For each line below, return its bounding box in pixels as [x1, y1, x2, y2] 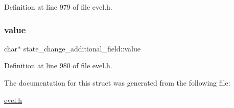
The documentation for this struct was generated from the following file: [4, 77, 230, 88]
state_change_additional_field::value [23, 43, 141, 53]
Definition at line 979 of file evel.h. [4, 2, 112, 12]
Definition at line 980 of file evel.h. [4, 60, 112, 71]
